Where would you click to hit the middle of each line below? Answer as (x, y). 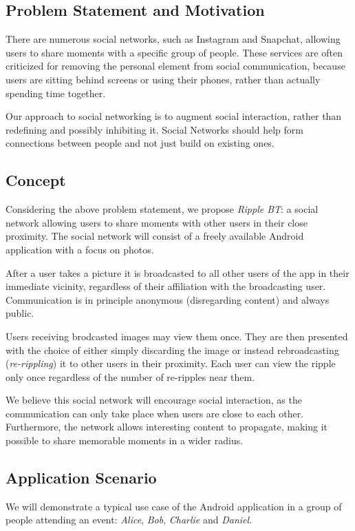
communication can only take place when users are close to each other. (155, 413)
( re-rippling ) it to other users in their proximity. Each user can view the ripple (171, 363)
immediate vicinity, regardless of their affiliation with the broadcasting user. (166, 286)
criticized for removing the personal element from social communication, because (175, 66)
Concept (36, 180)
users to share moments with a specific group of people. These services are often (174, 52)
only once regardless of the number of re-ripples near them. (130, 376)
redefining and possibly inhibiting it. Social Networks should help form (154, 129)
